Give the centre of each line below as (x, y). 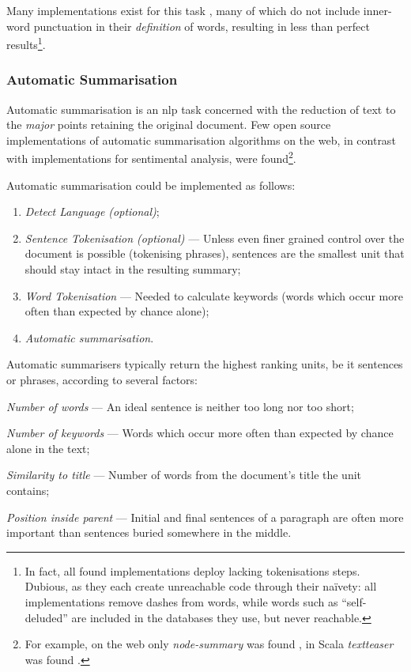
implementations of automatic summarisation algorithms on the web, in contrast (201, 140)
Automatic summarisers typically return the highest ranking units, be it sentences (205, 364)
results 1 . (26, 43)
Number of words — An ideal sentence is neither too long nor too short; (180, 406)
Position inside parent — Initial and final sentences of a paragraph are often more (205, 517)
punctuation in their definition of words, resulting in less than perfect (202, 26)
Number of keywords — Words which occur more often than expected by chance (200, 433)
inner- (377, 10)
